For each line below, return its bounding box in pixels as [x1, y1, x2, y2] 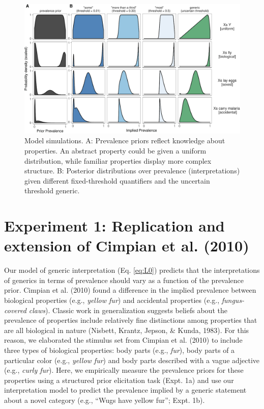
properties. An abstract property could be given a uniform [24, 145, 207, 156]
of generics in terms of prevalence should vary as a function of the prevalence [4, 274, 244, 285]
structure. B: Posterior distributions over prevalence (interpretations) [24, 165, 240, 176]
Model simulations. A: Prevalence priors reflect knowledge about [24, 135, 225, 146]
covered [4, 304, 26, 315]
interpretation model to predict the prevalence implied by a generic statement [4, 385, 247, 395]
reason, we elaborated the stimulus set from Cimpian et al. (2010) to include [4, 335, 243, 345]
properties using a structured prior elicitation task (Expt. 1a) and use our [4, 374, 234, 385]
